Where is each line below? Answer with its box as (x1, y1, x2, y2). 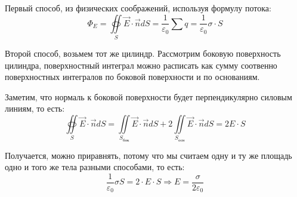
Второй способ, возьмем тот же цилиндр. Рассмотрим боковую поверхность (5, 47, 281, 59)
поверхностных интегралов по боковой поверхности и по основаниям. (5, 70, 260, 83)
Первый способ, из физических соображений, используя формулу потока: (5, 2, 271, 14)
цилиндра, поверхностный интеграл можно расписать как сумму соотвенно (5, 59, 277, 71)
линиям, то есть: (5, 102, 65, 115)
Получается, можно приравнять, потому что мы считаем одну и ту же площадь (5, 149, 292, 161)
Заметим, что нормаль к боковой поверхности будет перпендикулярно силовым (5, 90, 292, 103)
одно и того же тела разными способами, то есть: (5, 161, 185, 173)
